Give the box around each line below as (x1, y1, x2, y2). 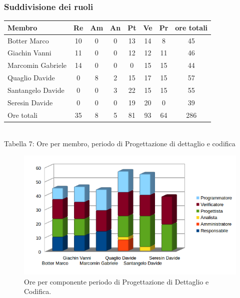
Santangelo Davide (7, 84, 64, 95)
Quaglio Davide (7, 72, 55, 83)
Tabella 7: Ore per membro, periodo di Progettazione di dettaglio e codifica (4, 138, 235, 149)
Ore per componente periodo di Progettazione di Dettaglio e (24, 276, 209, 287)
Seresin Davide (7, 97, 53, 107)
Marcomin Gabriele (7, 60, 67, 70)
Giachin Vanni (7, 47, 51, 58)
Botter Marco (7, 35, 49, 45)
